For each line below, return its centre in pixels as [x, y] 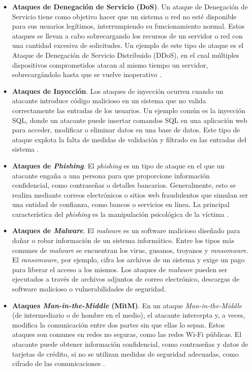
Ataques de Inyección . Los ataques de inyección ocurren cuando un [118, 91]
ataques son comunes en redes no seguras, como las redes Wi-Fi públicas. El [127, 334]
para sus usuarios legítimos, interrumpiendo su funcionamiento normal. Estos [128, 26]
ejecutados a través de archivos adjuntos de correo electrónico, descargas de [126, 279]
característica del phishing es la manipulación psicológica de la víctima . [120, 214]
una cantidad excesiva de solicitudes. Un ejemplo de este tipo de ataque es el [128, 45]
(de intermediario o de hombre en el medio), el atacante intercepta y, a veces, [128, 315]
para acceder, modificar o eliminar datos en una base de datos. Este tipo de [126, 130]
